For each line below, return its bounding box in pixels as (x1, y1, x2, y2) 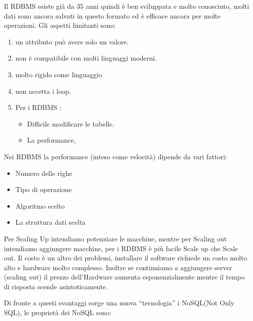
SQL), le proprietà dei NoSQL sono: (4, 307, 112, 318)
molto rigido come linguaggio (15, 69, 102, 79)
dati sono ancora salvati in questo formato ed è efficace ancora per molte (4, 10, 221, 21)
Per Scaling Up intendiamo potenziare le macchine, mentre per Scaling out (4, 233, 227, 243)
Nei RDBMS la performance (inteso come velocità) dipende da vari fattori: (4, 151, 227, 161)
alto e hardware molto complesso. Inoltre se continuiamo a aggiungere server (4, 262, 232, 272)
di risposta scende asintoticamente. (4, 281, 108, 291)
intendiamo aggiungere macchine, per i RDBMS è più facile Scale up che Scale (4, 243, 238, 253)
